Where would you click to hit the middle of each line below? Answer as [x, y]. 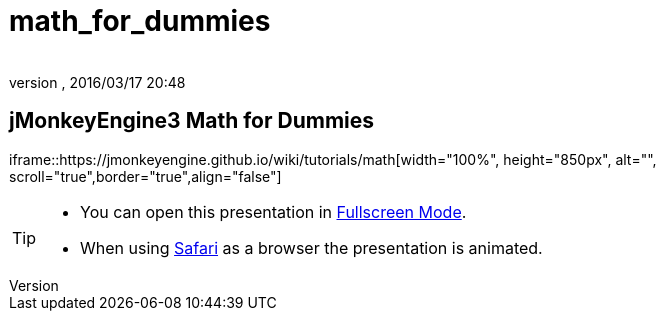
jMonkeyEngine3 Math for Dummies [192, 121]
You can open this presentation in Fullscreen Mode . [273, 211]
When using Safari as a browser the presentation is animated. [311, 247]
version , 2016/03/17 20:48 [97, 82]
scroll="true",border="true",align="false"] [145, 176]
